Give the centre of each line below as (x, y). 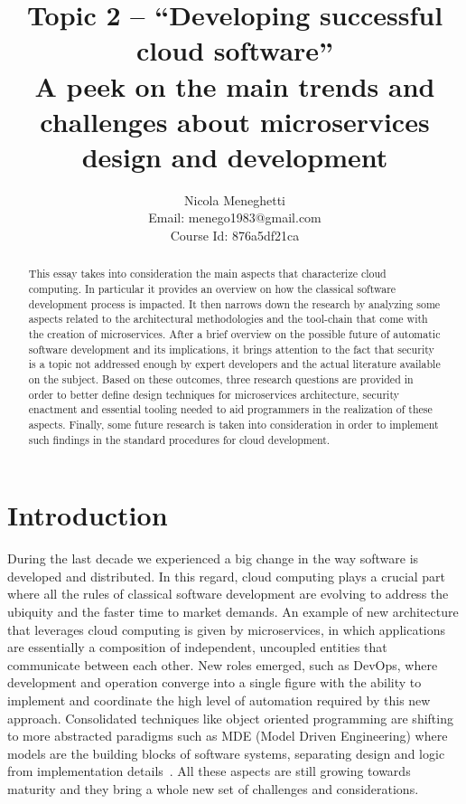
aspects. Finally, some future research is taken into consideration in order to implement (233, 425)
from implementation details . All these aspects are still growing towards (209, 771)
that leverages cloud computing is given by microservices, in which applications (227, 629)
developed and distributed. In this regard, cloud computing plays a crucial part (227, 576)
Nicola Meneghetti (235, 199)
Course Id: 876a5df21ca (235, 236)
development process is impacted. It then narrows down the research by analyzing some (234, 303)
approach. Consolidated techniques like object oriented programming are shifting (230, 718)
